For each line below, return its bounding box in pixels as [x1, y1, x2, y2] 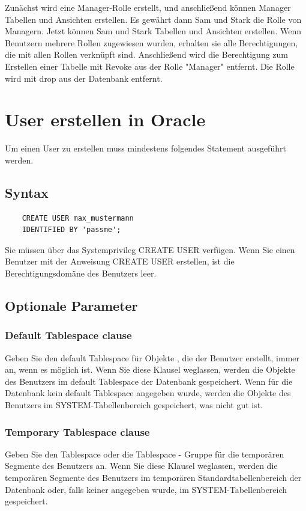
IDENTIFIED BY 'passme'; [22, 225, 121, 234]
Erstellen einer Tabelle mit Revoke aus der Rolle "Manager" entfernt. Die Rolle [5, 60, 295, 72]
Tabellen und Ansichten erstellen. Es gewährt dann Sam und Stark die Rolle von [5, 13, 302, 25]
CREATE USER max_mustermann [22, 213, 134, 222]
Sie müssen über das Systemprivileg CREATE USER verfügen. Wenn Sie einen [5, 243, 295, 255]
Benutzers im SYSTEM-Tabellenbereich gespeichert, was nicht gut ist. [5, 399, 263, 411]
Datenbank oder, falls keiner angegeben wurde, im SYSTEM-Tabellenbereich [5, 483, 287, 495]
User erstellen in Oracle [5, 107, 206, 132]
